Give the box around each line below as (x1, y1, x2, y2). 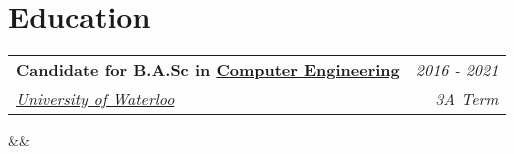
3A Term (435, 87, 499, 111)
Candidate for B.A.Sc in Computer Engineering (16, 58, 400, 82)
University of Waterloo (16, 87, 175, 111)
